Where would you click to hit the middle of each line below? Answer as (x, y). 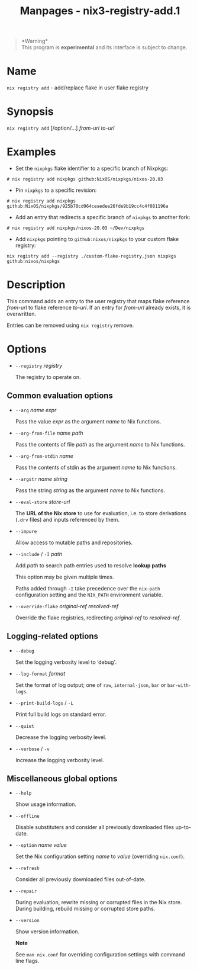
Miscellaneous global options (62, 778)
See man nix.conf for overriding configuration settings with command (100, 955)
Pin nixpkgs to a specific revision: (56, 190)
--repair (26, 892)
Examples (31, 152)
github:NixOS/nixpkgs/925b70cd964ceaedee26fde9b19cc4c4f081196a (88, 206)
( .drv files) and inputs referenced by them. (67, 519)
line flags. (27, 961)
